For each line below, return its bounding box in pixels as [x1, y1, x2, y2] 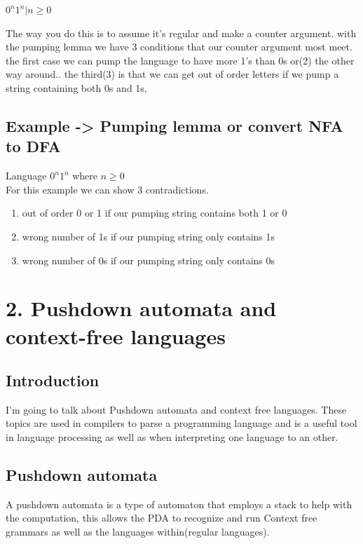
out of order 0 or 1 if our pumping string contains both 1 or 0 [22, 205, 287, 220]
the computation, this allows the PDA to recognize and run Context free [6, 510, 317, 525]
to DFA [6, 135, 61, 157]
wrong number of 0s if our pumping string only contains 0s [22, 252, 275, 267]
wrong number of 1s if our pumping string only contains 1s [22, 229, 275, 243]
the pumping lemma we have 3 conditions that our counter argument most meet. [6, 39, 352, 54]
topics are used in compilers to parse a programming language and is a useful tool [6, 416, 357, 430]
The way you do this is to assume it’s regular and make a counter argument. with [6, 25, 357, 40]
